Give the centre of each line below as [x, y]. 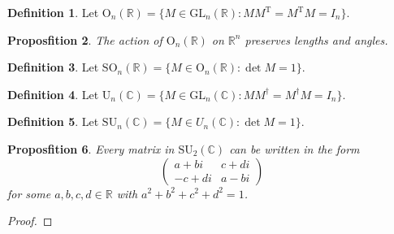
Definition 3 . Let [53, 67]
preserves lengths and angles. [316, 39]
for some [29, 193]
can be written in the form [294, 148]
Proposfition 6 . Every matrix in [91, 148]
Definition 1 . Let [53, 12]
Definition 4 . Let [53, 94]
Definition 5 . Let [53, 121]
